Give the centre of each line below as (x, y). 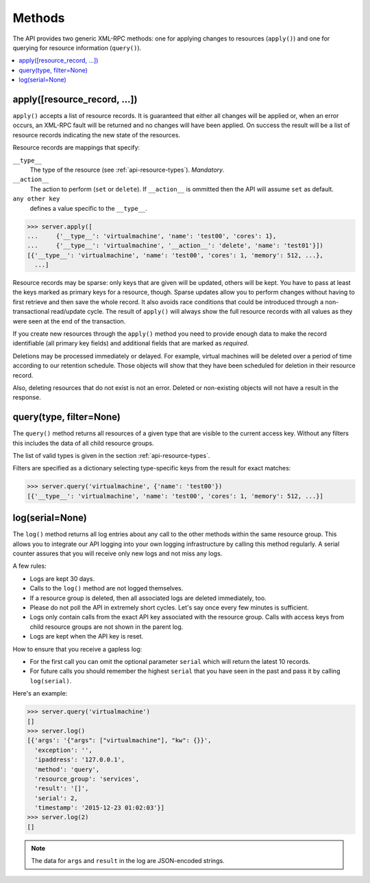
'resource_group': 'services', (87, 779)
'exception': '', (63, 750)
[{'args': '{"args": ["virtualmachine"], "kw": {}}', (119, 741)
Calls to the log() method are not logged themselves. (107, 588)
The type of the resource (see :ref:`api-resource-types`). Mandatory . (127, 170)
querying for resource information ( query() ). (77, 47)
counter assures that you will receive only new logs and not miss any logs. (118, 553)
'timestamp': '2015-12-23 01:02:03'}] (99, 808)
